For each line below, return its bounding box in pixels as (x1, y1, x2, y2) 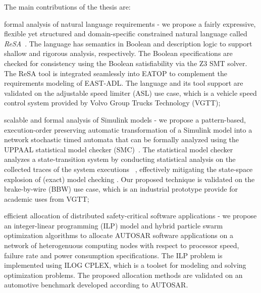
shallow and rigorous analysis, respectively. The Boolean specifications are (4, 48, 233, 58)
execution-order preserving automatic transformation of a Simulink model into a (4, 124, 252, 135)
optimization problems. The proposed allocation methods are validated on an (4, 269, 243, 280)
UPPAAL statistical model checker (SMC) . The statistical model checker (4, 144, 233, 154)
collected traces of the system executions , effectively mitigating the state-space (4, 163, 253, 174)
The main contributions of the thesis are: (4, 2, 131, 12)
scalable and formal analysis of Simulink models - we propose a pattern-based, (4, 114, 246, 125)
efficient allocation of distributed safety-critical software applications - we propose (4, 210, 257, 221)
